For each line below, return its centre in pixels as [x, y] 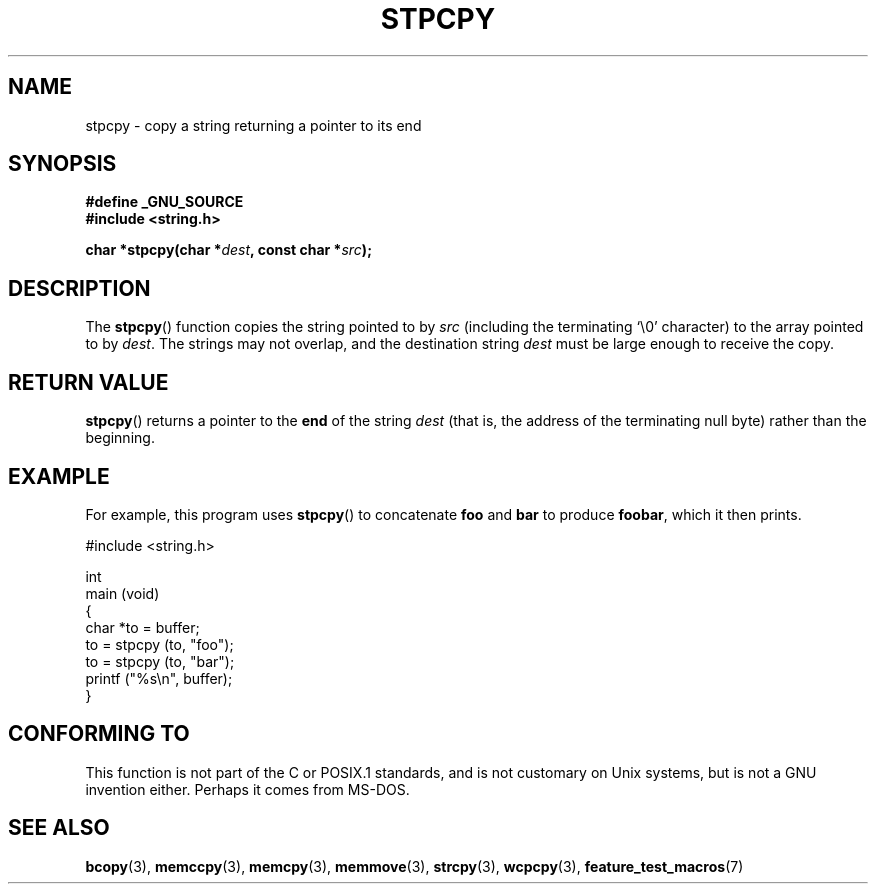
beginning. [120, 438]
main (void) [122, 593]
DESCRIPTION [79, 288]
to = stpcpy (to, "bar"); [160, 661]
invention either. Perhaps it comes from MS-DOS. [247, 789]
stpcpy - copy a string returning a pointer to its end [253, 125]
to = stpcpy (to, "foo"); [159, 644]
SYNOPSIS [62, 164]
